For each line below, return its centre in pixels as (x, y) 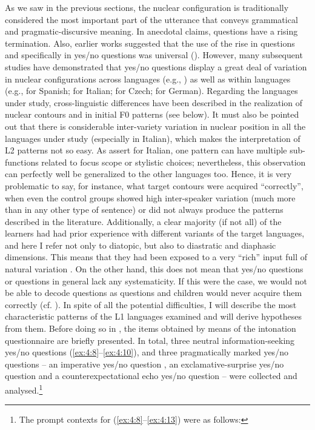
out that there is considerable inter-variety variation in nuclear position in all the (155, 126)
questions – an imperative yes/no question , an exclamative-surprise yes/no (144, 364)
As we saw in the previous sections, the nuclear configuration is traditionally (147, 7)
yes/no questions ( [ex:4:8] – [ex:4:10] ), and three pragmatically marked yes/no (147, 352)
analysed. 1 (24, 389)
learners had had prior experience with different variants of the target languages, (155, 233)
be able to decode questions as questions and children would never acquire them (154, 293)
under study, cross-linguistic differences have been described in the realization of (154, 102)
